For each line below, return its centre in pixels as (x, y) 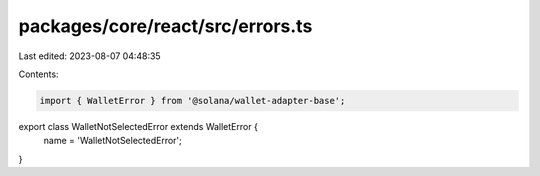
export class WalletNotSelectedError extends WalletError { (138, 126)
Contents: (38, 74)
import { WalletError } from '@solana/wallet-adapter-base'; (192, 100)
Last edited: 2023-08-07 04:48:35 (89, 56)
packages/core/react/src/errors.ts (165, 26)
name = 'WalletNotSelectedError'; (112, 141)
